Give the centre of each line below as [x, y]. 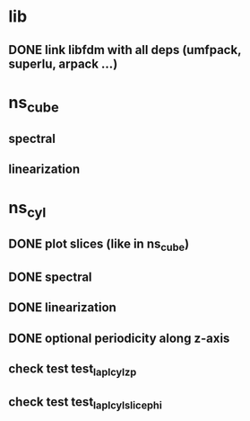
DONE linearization [63, 308]
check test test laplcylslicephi [85, 403]
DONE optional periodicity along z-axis [119, 338]
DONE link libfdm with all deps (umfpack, [125, 50]
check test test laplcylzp [73, 370]
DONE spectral [50, 277]
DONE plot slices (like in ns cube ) [99, 245]
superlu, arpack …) [63, 63]
